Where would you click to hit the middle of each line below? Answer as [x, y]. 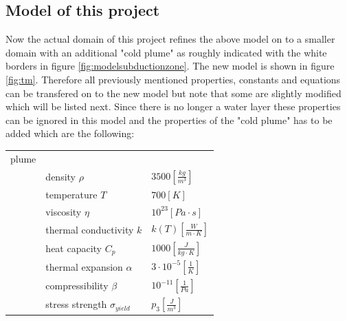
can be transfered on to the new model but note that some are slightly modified [173, 93]
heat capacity [74, 248]
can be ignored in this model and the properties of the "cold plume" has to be [169, 120]
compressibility [77, 286]
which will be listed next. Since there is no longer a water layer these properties [173, 106]
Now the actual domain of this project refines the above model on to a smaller [170, 39]
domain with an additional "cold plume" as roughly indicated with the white [166, 52]
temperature [71, 194]
